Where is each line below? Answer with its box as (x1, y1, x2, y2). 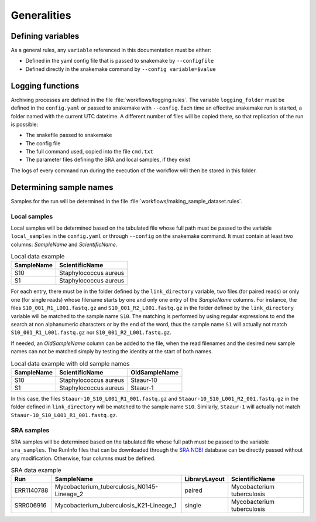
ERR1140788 (14, 486, 49, 494)
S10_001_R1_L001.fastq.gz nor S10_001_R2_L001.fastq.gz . (11, 329, 172, 336)
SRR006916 (14, 501, 47, 510)
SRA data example (11, 466, 61, 475)
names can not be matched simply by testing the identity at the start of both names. (11, 348, 213, 355)
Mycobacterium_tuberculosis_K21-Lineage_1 (54, 501, 177, 510)
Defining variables (11, 31, 80, 41)
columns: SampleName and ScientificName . (11, 241, 118, 248)
